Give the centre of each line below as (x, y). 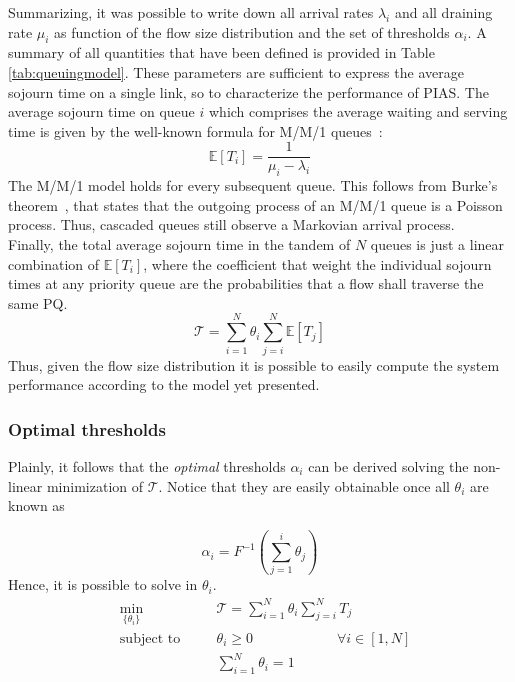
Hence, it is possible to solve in (103, 584)
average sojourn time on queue (101, 111)
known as (36, 505)
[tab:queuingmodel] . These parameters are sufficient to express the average (236, 71)
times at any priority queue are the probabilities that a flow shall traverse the (246, 283)
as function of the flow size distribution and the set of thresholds (252, 31)
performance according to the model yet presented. (164, 384)
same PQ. (38, 302)
